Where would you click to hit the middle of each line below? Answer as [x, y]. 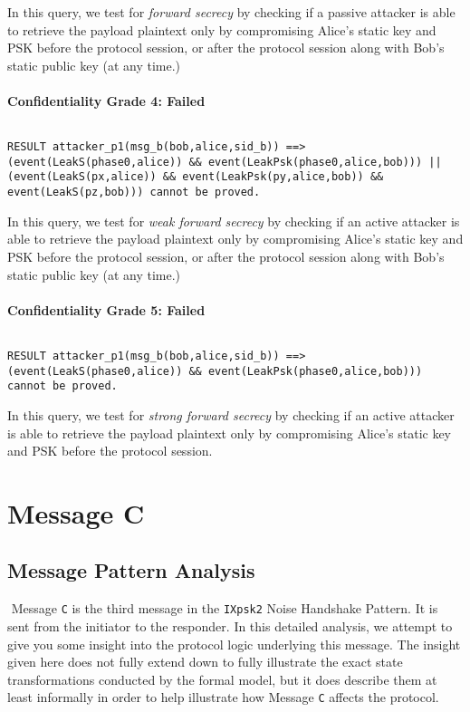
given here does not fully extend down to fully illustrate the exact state [205, 662]
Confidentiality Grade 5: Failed [106, 309]
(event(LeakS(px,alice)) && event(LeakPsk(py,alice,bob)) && [196, 177]
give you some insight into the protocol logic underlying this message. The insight [234, 644]
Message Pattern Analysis [131, 570]
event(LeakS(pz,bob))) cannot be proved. [134, 192]
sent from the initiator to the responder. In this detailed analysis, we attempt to [230, 625]
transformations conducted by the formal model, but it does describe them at [222, 679]
